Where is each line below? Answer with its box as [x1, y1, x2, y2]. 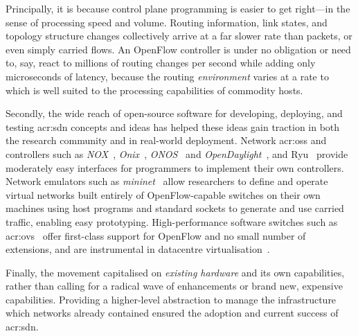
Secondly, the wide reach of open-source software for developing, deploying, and [6, 106, 343, 121]
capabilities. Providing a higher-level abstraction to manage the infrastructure [6, 292, 337, 306]
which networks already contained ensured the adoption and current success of [6, 306, 339, 320]
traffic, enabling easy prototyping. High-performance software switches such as [6, 214, 338, 229]
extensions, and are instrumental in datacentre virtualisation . [6, 242, 270, 256]
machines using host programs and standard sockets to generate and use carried [6, 201, 344, 215]
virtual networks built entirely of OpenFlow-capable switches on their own [6, 187, 321, 202]
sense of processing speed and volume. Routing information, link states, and [6, 15, 328, 29]
